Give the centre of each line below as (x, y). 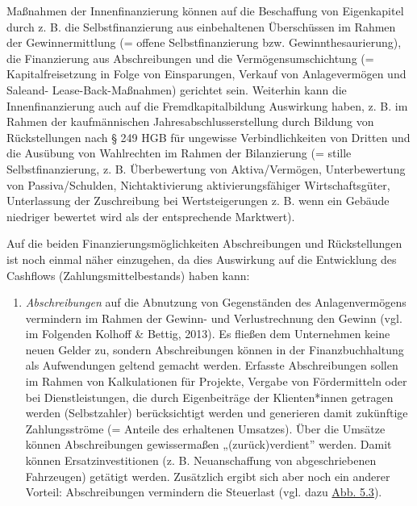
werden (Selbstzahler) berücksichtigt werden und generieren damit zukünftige (217, 413)
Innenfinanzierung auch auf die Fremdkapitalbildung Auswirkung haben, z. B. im (207, 105)
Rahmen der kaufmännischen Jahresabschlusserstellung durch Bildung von (190, 121)
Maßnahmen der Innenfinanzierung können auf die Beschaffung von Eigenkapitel (205, 10)
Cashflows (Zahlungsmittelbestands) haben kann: (128, 275)
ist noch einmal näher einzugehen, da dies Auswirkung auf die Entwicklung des (202, 259)
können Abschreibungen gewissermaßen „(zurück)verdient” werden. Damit (208, 444)
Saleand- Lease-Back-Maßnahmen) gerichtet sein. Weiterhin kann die (177, 89)
